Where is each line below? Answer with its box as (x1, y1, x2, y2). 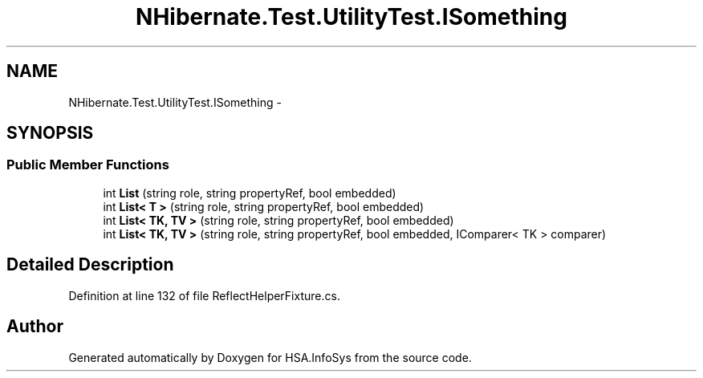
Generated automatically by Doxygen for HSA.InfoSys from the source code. (68, 350, 472, 364)
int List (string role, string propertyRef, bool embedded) (103, 185, 396, 200)
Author (6, 316, 63, 337)
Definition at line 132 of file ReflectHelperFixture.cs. (68, 288, 340, 303)
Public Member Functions (6, 156, 169, 173)
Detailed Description (6, 254, 174, 275)
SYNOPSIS (6, 123, 94, 144)
